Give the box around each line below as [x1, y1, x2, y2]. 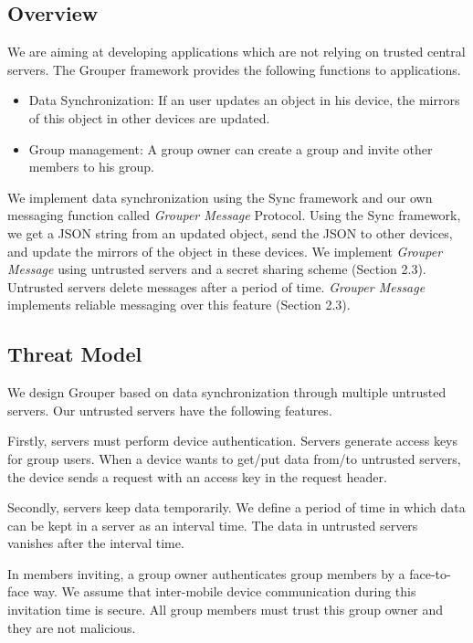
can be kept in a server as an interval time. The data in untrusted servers [7, 515, 418, 534]
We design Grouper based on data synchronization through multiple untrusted [7, 383, 447, 402]
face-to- [409, 564, 451, 583]
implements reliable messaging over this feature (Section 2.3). [7, 295, 351, 314]
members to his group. [28, 157, 154, 176]
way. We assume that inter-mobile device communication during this [33, 582, 416, 601]
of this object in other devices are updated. [28, 108, 270, 127]
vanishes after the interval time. [7, 533, 184, 553]
